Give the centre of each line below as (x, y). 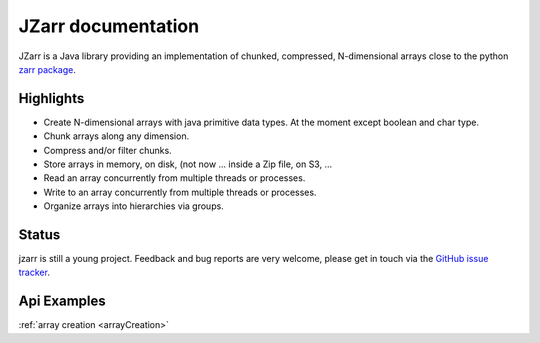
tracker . (34, 272)
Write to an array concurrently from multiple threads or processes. (180, 192)
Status (39, 234)
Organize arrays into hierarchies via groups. (133, 206)
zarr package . (47, 69)
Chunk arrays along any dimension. (116, 136)
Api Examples (62, 301)
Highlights (51, 98)
